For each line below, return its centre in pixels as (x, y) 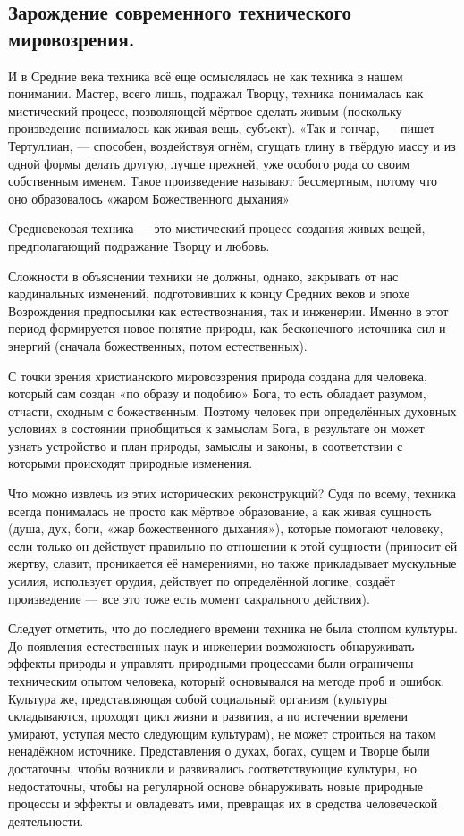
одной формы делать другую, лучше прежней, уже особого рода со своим (209, 163)
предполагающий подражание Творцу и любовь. (139, 245)
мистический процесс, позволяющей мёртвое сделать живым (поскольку (205, 110)
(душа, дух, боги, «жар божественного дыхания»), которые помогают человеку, (226, 528)
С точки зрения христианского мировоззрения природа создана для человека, (218, 376)
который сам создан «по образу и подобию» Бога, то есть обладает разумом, (217, 393)
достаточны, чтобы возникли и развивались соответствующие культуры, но (212, 768)
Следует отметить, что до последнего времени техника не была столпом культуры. (233, 628)
